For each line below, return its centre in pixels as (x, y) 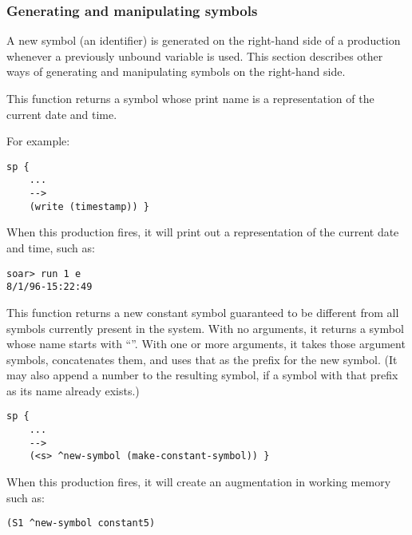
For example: (38, 141)
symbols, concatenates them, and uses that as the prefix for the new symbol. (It (202, 359)
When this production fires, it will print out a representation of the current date (203, 232)
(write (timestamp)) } (89, 206)
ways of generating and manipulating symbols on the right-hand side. (176, 71)
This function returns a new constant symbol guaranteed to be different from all (203, 312)
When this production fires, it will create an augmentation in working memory (199, 482)
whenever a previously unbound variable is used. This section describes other (195, 55)
